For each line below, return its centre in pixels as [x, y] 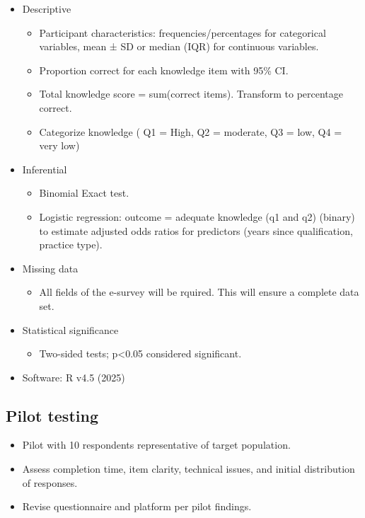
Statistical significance [70, 329]
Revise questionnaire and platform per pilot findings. [137, 506]
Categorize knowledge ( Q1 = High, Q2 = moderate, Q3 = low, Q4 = [191, 131]
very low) [59, 145]
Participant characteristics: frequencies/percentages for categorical [182, 32]
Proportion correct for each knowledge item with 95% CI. [164, 70]
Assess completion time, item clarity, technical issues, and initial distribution [189, 469]
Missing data [50, 268]
